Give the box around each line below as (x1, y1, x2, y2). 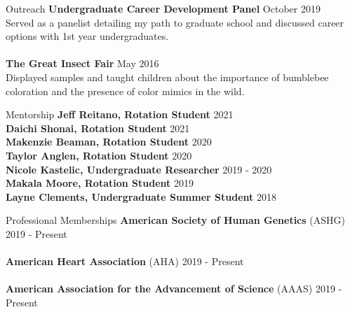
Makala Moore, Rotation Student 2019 (6, 176, 194, 190)
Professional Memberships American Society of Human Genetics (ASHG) (6, 213, 345, 227)
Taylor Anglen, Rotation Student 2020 (6, 148, 192, 162)
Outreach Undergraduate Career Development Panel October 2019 (6, 1, 321, 15)
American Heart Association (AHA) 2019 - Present (6, 254, 244, 269)
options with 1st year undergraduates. (6, 29, 169, 43)
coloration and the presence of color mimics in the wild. (6, 83, 245, 98)
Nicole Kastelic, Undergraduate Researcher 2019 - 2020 (6, 162, 272, 176)
